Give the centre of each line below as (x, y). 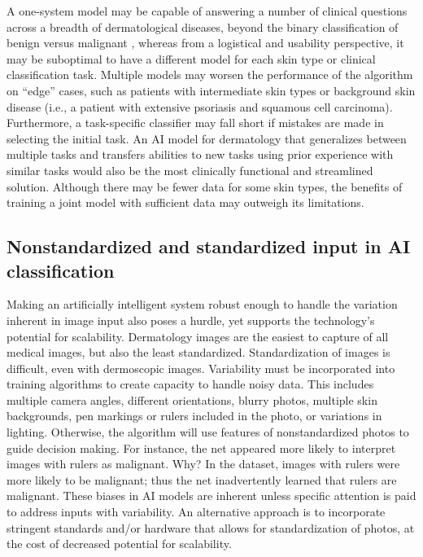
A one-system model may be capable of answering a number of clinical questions (207, 11)
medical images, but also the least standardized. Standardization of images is (198, 352)
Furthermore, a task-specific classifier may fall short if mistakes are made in (195, 123)
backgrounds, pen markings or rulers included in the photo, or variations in (194, 416)
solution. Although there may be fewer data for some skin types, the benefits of (205, 186)
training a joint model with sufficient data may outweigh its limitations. (185, 202)
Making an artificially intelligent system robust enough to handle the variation (202, 304)
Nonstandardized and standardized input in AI (209, 246)
